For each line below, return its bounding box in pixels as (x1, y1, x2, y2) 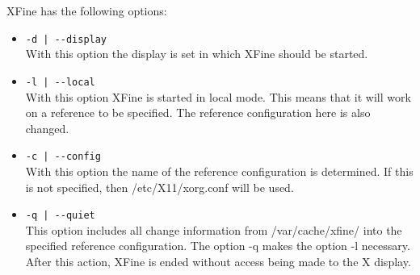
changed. (25, 119, 69, 136)
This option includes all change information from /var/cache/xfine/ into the (25, 221, 402, 238)
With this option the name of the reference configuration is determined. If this (25, 162, 414, 179)
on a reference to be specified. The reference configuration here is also (25, 104, 371, 121)
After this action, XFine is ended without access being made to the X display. (25, 252, 411, 269)
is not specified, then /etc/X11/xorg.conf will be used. (25, 178, 294, 195)
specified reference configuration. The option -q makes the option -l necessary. (25, 237, 410, 254)
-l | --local (25, 76, 95, 88)
